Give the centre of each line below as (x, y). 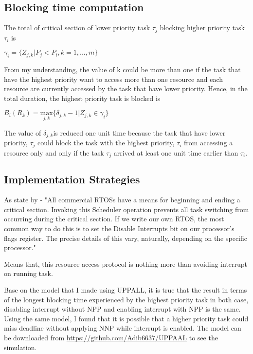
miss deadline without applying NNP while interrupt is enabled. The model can (123, 328)
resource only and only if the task (54, 152)
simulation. (20, 347)
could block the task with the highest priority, (106, 143)
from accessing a (208, 143)
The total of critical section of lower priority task (77, 28)
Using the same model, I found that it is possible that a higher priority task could (126, 318)
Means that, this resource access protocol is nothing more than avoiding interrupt (126, 264)
